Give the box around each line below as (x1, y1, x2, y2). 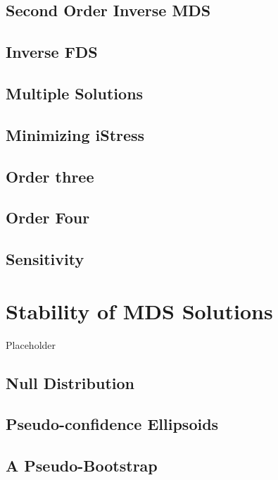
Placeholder (6, 337, 56, 352)
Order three (6, 165, 94, 187)
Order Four (6, 207, 90, 228)
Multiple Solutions (6, 82, 144, 104)
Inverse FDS (6, 41, 98, 63)
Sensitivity (6, 248, 84, 270)
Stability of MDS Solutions (6, 296, 273, 325)
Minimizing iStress (6, 123, 145, 145)
